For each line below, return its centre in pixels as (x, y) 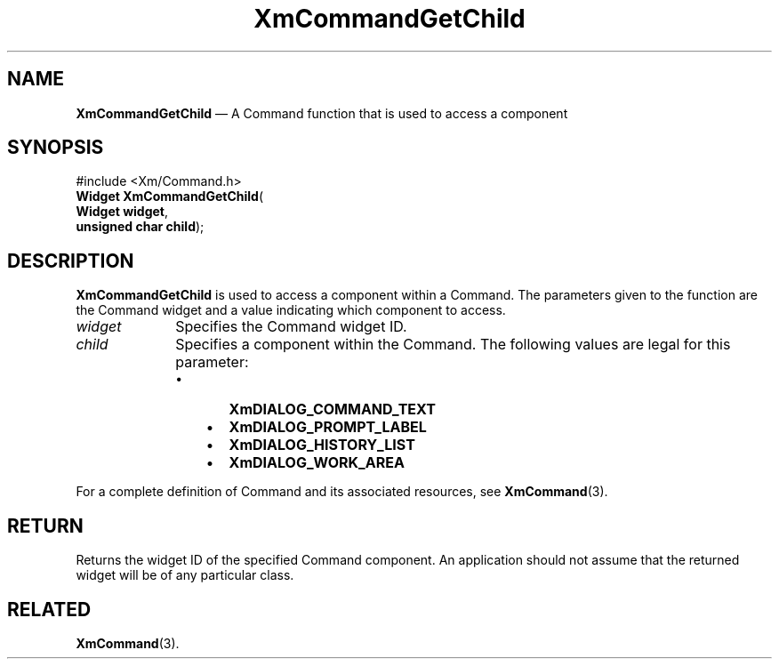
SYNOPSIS (56, 148)
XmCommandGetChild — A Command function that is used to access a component (322, 113)
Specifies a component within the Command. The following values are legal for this (453, 345)
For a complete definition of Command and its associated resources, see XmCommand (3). (342, 492)
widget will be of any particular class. (185, 575)
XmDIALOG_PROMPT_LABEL (328, 427)
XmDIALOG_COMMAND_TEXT (332, 409)
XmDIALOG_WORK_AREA (317, 463)
